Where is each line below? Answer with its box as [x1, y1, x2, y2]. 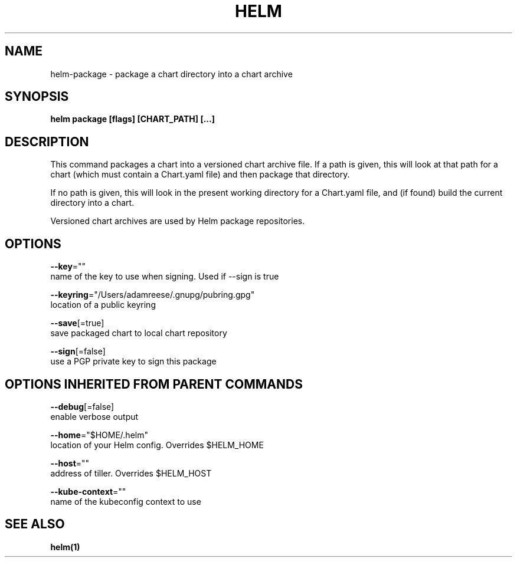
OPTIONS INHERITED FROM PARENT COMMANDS [5, 376, 303, 392]
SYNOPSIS [5, 89, 69, 104]
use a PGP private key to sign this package [50, 356, 217, 367]
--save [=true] [50, 318, 104, 328]
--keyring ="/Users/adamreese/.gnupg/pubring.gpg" [50, 290, 255, 300]
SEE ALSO [5, 517, 65, 532]
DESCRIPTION [5, 134, 89, 149]
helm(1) [50, 541, 80, 552]
